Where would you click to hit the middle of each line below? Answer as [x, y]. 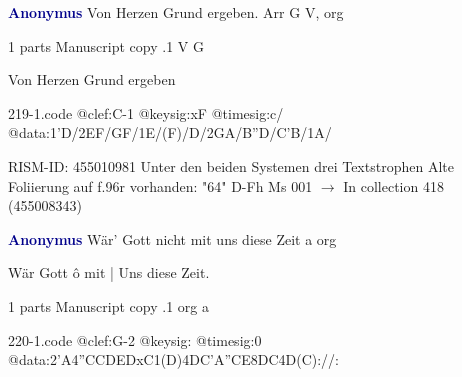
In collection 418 [393, 185]
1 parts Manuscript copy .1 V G [106, 45]
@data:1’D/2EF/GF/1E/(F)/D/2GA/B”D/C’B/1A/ [170, 132]
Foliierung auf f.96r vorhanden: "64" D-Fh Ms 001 [160, 185]
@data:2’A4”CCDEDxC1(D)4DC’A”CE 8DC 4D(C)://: [173, 359]
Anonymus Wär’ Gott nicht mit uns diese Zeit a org [172, 238]
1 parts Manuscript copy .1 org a [108, 305]
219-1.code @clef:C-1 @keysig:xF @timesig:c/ [146, 112]
